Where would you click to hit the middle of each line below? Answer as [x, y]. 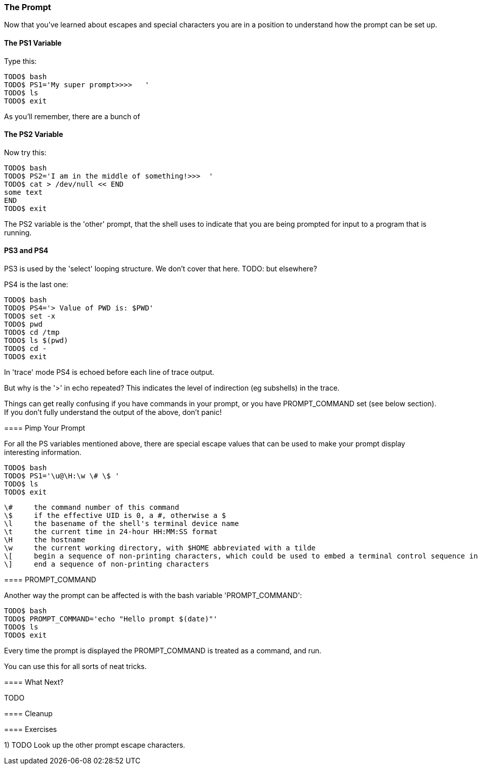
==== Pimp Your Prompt [45, 428]
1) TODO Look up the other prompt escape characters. [95, 745]
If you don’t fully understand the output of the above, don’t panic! [113, 412]
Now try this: [25, 152]
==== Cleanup [28, 714]
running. [18, 232]
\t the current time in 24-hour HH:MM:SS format [111, 532]
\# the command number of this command [92, 508]
